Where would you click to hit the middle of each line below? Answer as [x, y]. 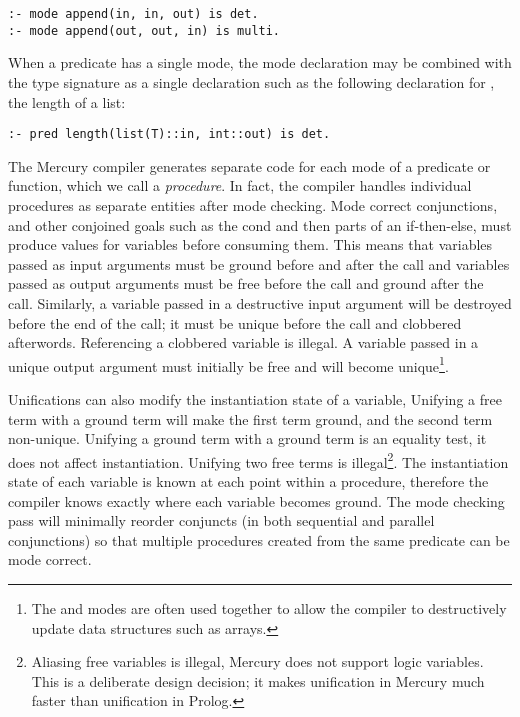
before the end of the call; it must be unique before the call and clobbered [235, 322]
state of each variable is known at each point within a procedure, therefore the [248, 480]
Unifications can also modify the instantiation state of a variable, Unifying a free [255, 398]
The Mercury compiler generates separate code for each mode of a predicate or [249, 165]
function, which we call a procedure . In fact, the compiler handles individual [240, 185]
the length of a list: [67, 101]
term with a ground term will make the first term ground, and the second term [250, 418]
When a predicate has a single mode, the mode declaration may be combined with [260, 62]
